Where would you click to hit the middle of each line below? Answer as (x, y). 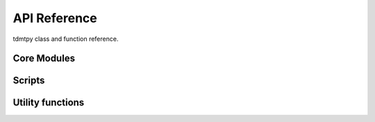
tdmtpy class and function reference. (66, 39)
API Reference (55, 18)
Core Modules (44, 59)
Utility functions (49, 103)
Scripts (29, 81)
